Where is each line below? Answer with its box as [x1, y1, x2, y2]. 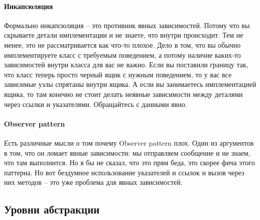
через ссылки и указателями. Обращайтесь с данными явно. [4, 98, 187, 109]
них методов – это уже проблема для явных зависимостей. [4, 177, 183, 187]
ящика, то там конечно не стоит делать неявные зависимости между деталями [4, 88, 243, 99]
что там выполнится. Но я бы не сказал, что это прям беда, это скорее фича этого [4, 157, 255, 168]
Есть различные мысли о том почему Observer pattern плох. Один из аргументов [4, 137, 254, 148]
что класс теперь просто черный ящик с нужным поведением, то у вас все [4, 69, 232, 79]
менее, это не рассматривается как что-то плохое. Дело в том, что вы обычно [4, 39, 241, 50]
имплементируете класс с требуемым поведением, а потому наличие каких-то [4, 49, 241, 60]
